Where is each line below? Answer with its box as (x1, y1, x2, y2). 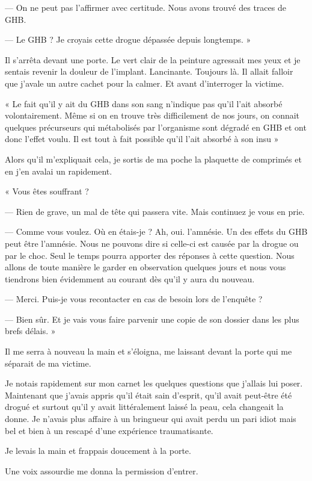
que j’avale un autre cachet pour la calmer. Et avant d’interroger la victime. (5, 76, 284, 89)
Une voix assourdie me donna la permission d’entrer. (5, 464, 198, 477)
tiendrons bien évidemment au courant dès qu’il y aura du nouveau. (5, 272, 255, 285)
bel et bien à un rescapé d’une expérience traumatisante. (5, 424, 213, 436)
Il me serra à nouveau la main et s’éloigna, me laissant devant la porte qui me (5, 345, 292, 358)
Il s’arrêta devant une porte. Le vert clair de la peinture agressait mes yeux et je (5, 53, 301, 66)
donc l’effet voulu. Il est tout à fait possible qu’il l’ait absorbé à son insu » (5, 132, 279, 145)
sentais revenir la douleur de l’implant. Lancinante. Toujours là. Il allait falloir (5, 65, 293, 78)
